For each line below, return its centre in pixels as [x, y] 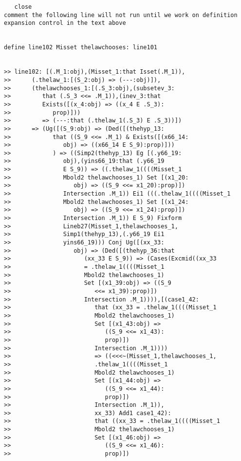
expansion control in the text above [65, 23]
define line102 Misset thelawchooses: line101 [81, 48]
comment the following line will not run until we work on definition [121, 15]
